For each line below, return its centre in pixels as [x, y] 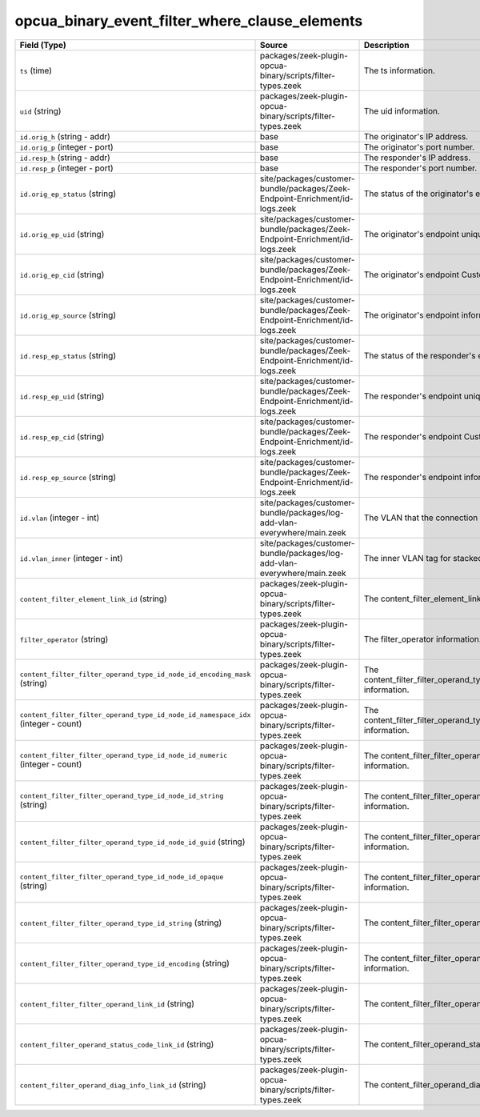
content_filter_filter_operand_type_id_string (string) [121, 923]
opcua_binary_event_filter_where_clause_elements [189, 21]
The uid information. [402, 110]
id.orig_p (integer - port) [66, 146]
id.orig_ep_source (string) [68, 314]
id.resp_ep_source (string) [68, 477]
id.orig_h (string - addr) [65, 136]
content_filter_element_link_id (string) [93, 599]
